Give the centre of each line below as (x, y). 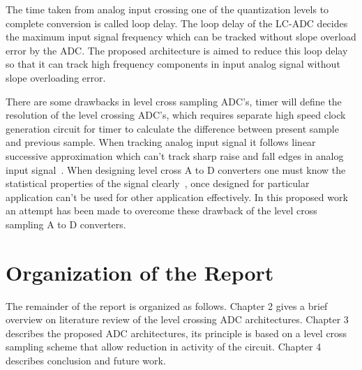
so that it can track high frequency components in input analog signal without (173, 64)
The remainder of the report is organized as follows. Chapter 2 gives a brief (167, 305)
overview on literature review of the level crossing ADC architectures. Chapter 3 (177, 319)
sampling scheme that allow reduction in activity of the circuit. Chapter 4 (164, 347)
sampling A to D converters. (66, 224)
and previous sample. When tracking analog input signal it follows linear (161, 142)
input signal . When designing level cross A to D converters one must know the (176, 169)
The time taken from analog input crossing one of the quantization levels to (167, 9)
